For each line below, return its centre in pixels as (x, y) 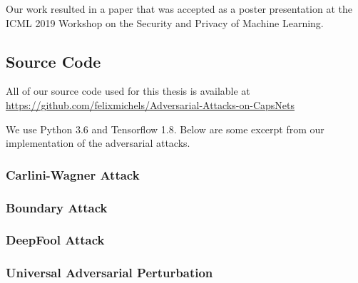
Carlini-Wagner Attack (73, 174)
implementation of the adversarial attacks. (98, 143)
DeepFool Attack (55, 240)
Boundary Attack (57, 207)
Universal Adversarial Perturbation (109, 273)
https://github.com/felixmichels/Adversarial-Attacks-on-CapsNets (150, 104)
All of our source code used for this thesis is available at (128, 91)
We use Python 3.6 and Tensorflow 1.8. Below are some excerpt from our (165, 129)
